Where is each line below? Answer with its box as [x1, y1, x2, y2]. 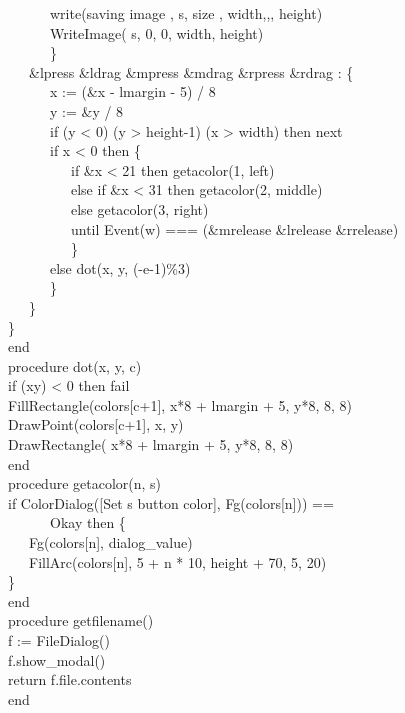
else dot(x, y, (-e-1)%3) [49, 257, 191, 278]
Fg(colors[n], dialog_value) [28, 532, 193, 553]
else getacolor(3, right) [70, 198, 209, 219]
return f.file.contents [8, 669, 132, 690]
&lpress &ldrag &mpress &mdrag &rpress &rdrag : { [28, 61, 354, 82]
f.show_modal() [8, 649, 106, 670]
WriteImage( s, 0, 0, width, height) [49, 22, 264, 43]
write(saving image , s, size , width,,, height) [49, 3, 323, 23]
